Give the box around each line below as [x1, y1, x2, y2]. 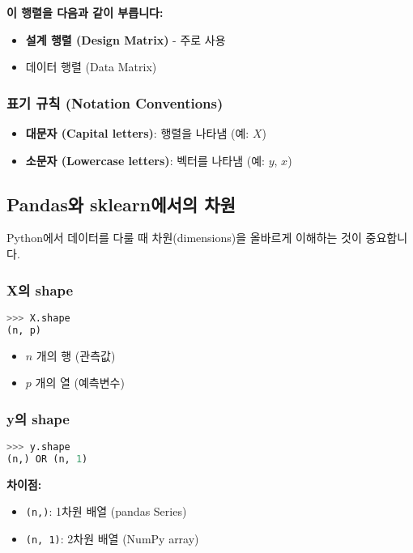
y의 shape [6, 408, 70, 428]
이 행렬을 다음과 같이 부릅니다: [6, 4, 164, 20]
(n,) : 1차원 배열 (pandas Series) [25, 503, 187, 520]
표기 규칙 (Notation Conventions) [6, 92, 224, 113]
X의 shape [6, 279, 74, 300]
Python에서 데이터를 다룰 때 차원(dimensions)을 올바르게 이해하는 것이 [6, 229, 362, 246]
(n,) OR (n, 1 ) [6, 453, 88, 465]
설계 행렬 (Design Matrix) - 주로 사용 [25, 31, 226, 48]
